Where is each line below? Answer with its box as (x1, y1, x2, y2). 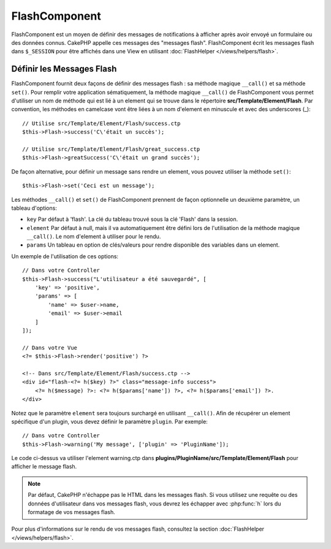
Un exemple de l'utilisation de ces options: (11, 252, 119, 260)
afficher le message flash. (11, 463, 77, 470)
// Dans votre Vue (22, 344, 78, 351)
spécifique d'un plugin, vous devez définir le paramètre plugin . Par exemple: (11, 418, 208, 425)
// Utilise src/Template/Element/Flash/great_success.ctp (22, 145, 200, 153)
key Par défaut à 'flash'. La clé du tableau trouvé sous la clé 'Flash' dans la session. (26, 215, 238, 223)
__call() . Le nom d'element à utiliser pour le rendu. (26, 233, 161, 240)
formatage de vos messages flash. (28, 509, 116, 516)
